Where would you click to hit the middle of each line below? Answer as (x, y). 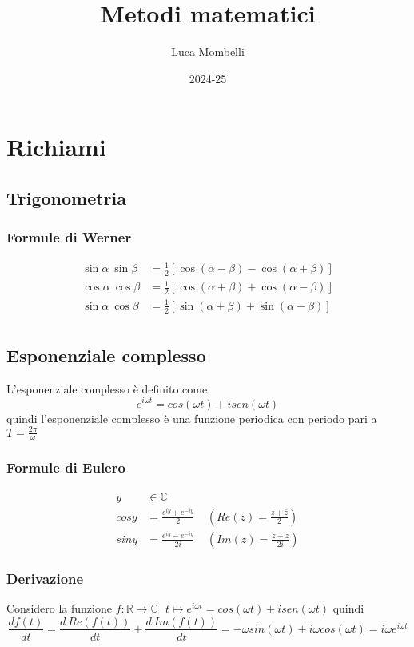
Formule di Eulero (66, 467)
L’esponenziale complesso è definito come (107, 388)
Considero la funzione (59, 607)
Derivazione (45, 578)
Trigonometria (67, 197)
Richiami (56, 147)
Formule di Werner (69, 237)
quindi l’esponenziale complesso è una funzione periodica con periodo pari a (192, 418)
